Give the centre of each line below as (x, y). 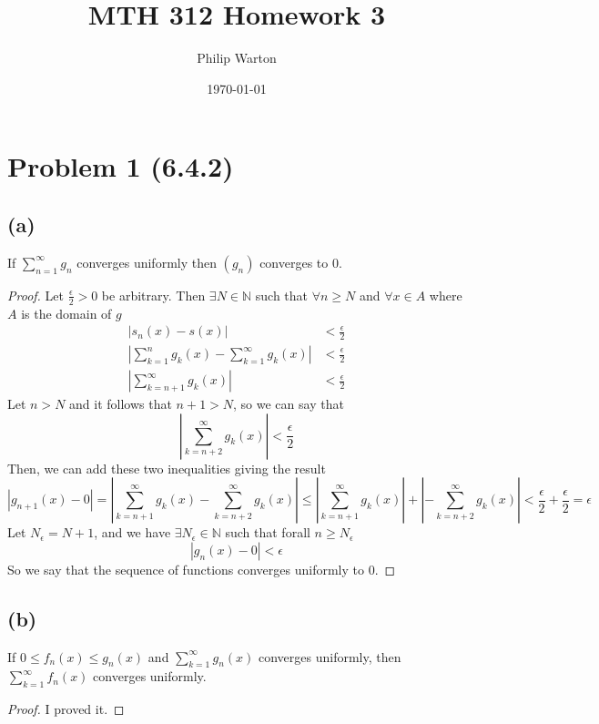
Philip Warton (237, 58)
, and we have (132, 532)
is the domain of (66, 313)
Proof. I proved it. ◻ (66, 709)
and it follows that (121, 404)
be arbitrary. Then (153, 295)
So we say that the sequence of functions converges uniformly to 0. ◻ (202, 569)
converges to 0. (301, 262)
